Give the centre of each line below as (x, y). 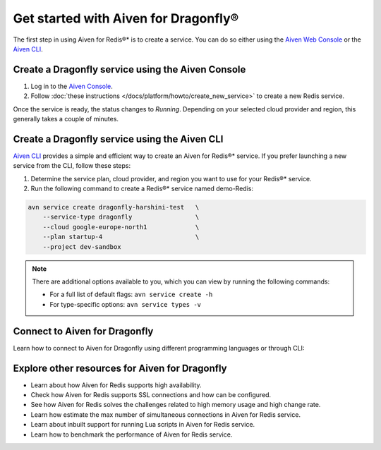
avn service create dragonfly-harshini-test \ (114, 207)
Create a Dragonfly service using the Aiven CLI (118, 139)
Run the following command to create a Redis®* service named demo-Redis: (142, 189)
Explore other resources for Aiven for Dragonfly (120, 368)
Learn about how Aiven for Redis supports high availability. (116, 385)
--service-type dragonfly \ (121, 217)
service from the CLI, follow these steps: (72, 166)
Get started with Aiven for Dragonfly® (126, 18)
